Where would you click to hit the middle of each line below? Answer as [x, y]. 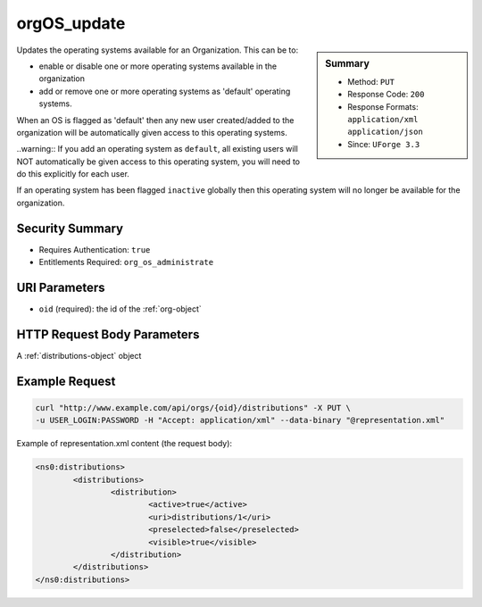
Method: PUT [371, 81]
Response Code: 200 [386, 95]
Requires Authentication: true [95, 249]
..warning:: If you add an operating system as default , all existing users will [157, 149]
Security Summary [70, 228]
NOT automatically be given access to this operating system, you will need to [158, 162]
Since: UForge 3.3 [384, 144]
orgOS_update [71, 23]
